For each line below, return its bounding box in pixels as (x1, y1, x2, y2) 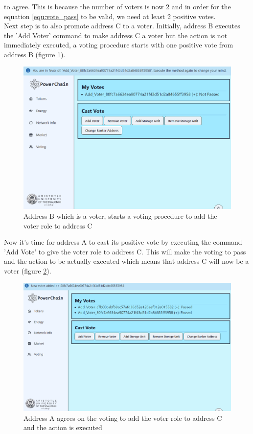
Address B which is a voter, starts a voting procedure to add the (23, 211, 217, 221)
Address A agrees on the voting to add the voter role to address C (23, 412, 222, 423)
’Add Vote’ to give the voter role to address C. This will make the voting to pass (4, 246, 246, 256)
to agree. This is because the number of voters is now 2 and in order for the (4, 1, 231, 11)
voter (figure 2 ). (4, 266, 51, 276)
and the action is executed (23, 422, 102, 433)
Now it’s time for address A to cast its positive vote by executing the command (4, 237, 242, 247)
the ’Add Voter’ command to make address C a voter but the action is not (4, 30, 228, 40)
